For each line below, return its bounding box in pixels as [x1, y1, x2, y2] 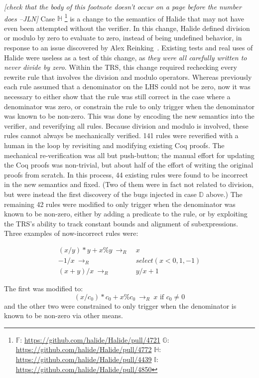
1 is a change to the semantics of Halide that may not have [64, 11, 245, 23]
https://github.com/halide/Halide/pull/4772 [15, 344, 152, 355]
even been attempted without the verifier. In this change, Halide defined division [4, 22, 250, 33]
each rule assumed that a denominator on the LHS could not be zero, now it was [4, 81, 251, 92]
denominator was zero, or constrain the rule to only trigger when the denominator [4, 101, 255, 111]
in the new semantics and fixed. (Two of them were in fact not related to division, [4, 179, 254, 189]
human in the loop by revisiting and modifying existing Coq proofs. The [4, 140, 225, 150]
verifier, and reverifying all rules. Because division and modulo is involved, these [4, 120, 249, 131]
